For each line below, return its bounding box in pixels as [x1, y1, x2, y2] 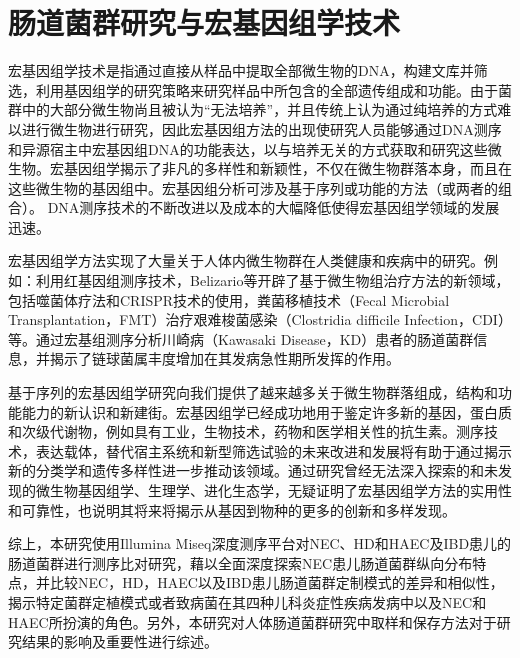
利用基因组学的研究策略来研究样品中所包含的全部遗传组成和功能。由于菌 [35, 79, 512, 100]
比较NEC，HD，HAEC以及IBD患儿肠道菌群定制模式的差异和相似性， [49, 572, 504, 593]
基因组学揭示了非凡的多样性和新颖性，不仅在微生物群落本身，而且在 [63, 158, 512, 179]
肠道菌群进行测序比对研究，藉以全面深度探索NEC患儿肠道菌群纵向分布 [8, 552, 473, 573]
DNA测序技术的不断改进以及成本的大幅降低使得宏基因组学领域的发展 [47, 197, 500, 218]
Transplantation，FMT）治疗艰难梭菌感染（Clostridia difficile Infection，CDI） [8, 309, 512, 330]
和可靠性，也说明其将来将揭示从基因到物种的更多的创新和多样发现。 [8, 499, 456, 520]
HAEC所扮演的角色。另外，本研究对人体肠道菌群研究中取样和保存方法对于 [8, 611, 497, 632]
